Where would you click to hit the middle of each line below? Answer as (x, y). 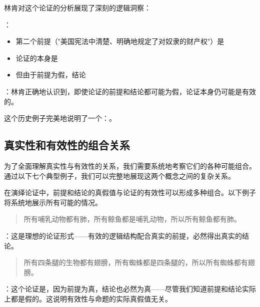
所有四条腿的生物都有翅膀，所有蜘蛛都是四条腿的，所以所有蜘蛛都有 (136, 262)
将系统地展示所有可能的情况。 (53, 202)
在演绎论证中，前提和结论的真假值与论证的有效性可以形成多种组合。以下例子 (130, 192)
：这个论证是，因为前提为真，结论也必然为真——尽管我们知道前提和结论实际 (130, 289)
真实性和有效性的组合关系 (67, 145)
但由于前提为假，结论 (51, 75)
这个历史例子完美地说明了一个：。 (60, 118)
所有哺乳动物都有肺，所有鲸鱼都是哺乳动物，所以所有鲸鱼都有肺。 (132, 219)
